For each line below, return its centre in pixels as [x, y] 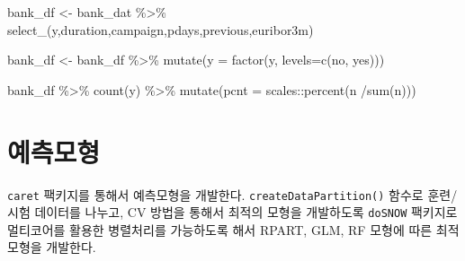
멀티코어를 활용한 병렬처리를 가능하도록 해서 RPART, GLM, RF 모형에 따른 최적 [233, 229]
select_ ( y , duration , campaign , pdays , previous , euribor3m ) [161, 29]
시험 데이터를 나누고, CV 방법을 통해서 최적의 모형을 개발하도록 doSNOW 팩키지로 [232, 212]
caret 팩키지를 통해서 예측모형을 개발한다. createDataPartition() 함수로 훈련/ [232, 194]
